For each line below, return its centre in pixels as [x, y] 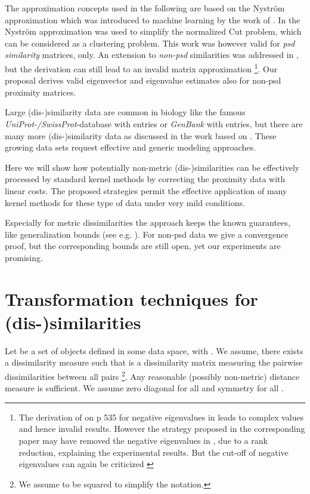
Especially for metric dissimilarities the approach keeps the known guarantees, [148, 223]
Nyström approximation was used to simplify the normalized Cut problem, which [153, 31]
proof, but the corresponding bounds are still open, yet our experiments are [143, 246]
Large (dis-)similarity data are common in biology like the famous [125, 112]
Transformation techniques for [131, 298]
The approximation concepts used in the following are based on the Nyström [145, 8]
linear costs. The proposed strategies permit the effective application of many [146, 190]
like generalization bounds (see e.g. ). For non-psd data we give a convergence [147, 234]
